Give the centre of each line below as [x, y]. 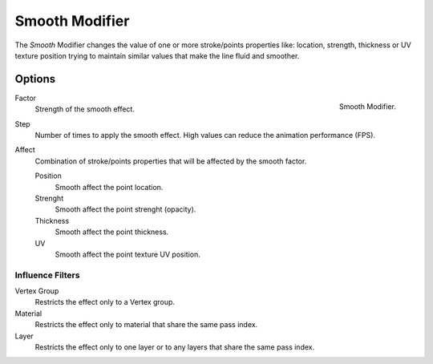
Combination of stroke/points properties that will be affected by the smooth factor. [171, 161]
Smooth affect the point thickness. [112, 232]
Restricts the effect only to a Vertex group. [105, 302]
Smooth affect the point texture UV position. [127, 254]
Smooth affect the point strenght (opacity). [125, 209]
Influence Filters [47, 275]
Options [35, 79]
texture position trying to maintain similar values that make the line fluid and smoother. [157, 55]
